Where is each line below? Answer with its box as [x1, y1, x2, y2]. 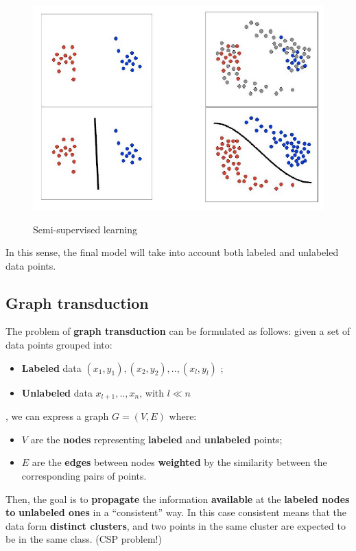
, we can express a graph [5, 409, 109, 423]
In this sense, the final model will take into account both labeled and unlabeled [5, 245, 339, 259]
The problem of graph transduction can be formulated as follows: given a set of [5, 324, 351, 338]
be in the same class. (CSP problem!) [5, 532, 162, 546]
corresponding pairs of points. [21, 468, 147, 482]
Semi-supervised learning [33, 222, 137, 236]
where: [169, 409, 197, 423]
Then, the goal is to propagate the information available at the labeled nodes [5, 491, 350, 506]
